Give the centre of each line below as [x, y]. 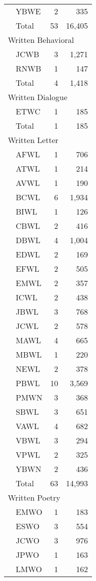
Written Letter [33, 140]
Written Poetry [34, 497]
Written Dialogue [38, 97]
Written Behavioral [41, 40]
